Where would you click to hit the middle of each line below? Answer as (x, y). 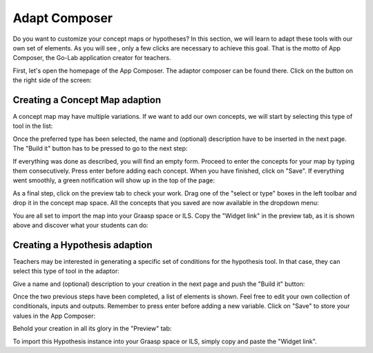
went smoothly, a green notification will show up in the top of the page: (114, 180)
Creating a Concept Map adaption (87, 100)
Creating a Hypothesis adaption (83, 245)
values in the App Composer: (54, 316)
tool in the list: (33, 126)
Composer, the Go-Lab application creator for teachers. (92, 58)
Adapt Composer (63, 18)
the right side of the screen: (52, 80)
